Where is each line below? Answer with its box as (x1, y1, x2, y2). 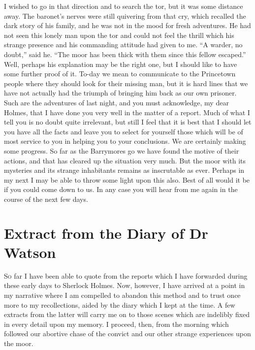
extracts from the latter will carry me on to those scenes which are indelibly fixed (4, 309, 250, 319)
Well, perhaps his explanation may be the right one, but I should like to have (4, 59, 237, 69)
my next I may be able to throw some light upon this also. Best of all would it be (4, 174, 250, 185)
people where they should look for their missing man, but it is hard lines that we (4, 78, 248, 88)
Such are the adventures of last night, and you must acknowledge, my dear (4, 97, 229, 107)
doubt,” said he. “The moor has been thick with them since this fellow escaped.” (4, 49, 246, 59)
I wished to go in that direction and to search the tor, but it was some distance (4, 1, 243, 11)
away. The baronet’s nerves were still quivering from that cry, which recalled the (4, 10, 246, 21)
